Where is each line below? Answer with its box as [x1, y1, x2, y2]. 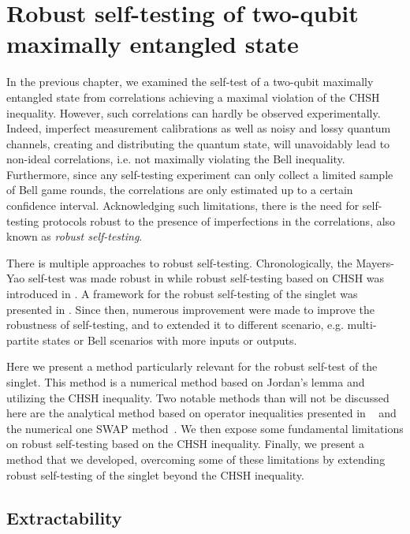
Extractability [6, 505, 122, 529]
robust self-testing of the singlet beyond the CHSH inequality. [6, 466, 304, 483]
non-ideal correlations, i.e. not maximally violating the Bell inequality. [6, 151, 345, 167]
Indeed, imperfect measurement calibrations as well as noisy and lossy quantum [6, 120, 391, 136]
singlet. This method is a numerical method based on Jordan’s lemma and [6, 374, 365, 390]
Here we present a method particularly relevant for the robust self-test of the [6, 358, 378, 375]
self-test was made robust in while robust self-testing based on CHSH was [28, 270, 385, 286]
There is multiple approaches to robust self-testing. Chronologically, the [6, 254, 352, 271]
